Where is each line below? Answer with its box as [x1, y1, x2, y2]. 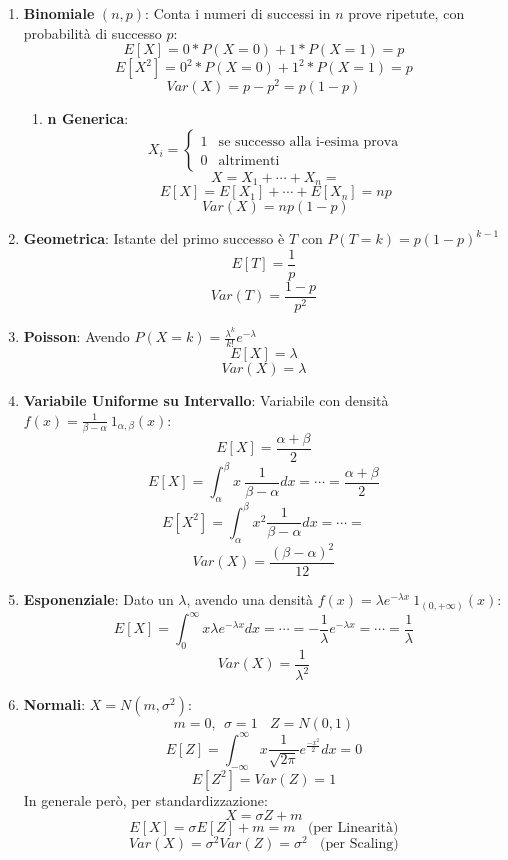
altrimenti [218, 153, 280, 168]
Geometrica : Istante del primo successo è [23, 228, 285, 249]
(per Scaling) [320, 837, 399, 852]
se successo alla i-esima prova [218, 134, 399, 149]
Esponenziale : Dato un [23, 589, 174, 610]
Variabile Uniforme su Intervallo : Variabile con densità [23, 389, 389, 410]
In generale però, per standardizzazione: [23, 789, 268, 810]
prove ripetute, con [348, 3, 465, 23]
